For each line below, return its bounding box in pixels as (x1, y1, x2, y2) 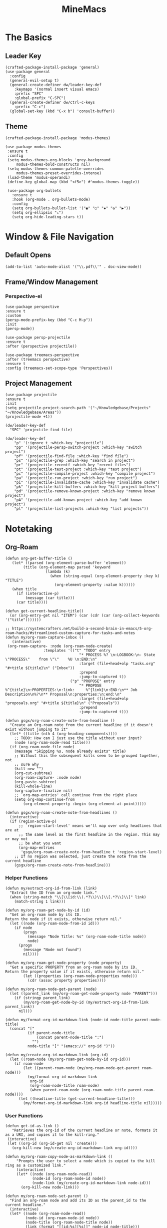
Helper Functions (5, 874, 48, 881)
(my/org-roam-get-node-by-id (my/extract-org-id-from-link (23, 1000, 149, 1005)
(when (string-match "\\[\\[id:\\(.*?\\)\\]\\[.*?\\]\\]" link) (9, 894, 146, 899)
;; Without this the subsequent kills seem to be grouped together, (14, 753, 160, 758)
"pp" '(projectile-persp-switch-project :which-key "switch (14, 445, 142, 450)
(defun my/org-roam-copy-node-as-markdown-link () (5, 1154, 113, 1159)
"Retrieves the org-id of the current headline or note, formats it (11, 1128, 157, 1133)
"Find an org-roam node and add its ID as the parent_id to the (9, 1198, 146, 1203)
